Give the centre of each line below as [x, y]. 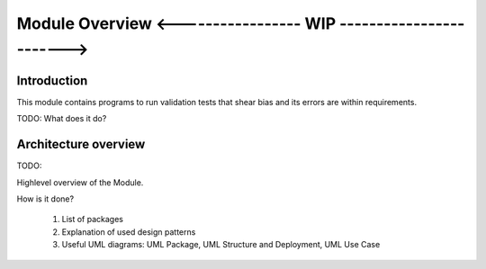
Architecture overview [81, 144]
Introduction [52, 81]
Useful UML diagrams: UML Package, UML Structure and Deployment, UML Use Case [221, 245]
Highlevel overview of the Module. [80, 182]
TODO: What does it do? [62, 119]
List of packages [92, 220]
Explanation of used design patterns [129, 232]
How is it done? [45, 199]
